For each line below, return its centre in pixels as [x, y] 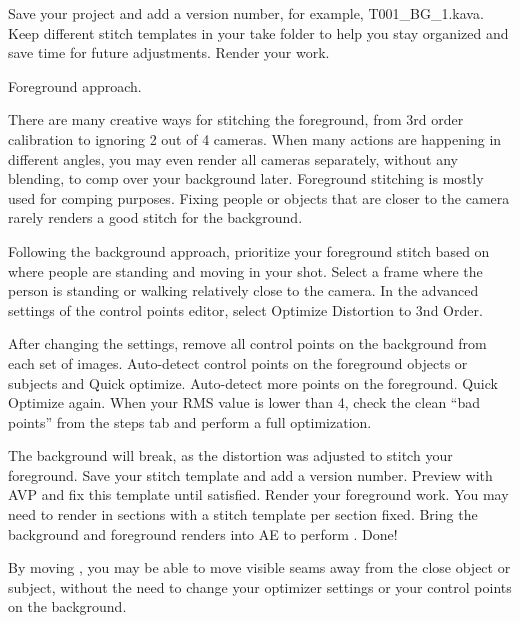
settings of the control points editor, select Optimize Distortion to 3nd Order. [245, 309]
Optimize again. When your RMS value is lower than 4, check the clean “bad [244, 402]
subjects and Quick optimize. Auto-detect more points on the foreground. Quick [253, 382]
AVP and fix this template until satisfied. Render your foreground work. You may [258, 494]
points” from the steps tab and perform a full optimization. [190, 421]
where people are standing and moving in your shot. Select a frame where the [245, 270]
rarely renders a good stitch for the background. [155, 217]
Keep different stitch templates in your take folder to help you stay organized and [258, 32]
